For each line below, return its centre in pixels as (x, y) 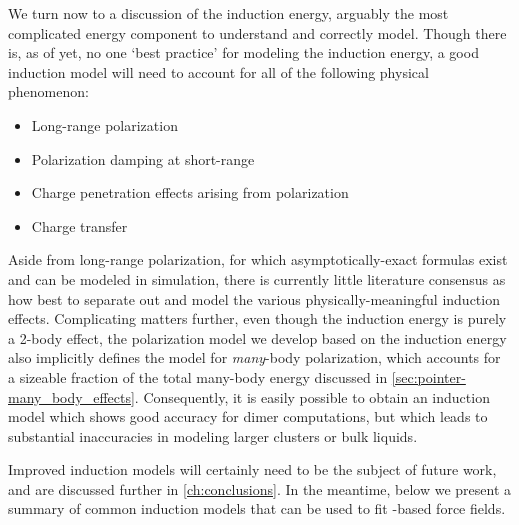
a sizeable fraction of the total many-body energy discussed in (198, 376)
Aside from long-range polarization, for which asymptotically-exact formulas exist (258, 259)
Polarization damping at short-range (143, 158)
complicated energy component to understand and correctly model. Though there (257, 32)
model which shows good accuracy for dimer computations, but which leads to (248, 416)
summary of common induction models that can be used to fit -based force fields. (257, 508)
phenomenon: (48, 91)
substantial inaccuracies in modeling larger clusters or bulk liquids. (213, 435)
